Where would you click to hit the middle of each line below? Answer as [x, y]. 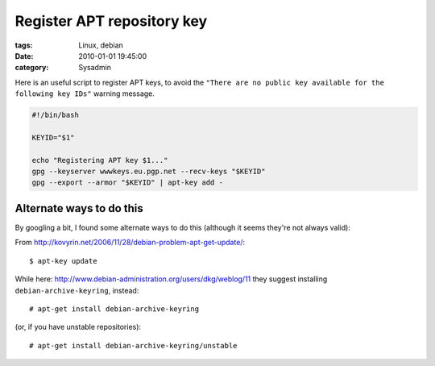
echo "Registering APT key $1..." [100, 160]
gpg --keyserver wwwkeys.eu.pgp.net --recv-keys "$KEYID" [149, 172]
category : [32, 68]
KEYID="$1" [53, 137]
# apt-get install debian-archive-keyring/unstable [133, 345]
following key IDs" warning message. [85, 94]
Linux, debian [101, 45]
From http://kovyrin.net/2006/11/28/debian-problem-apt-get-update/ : [130, 243]
